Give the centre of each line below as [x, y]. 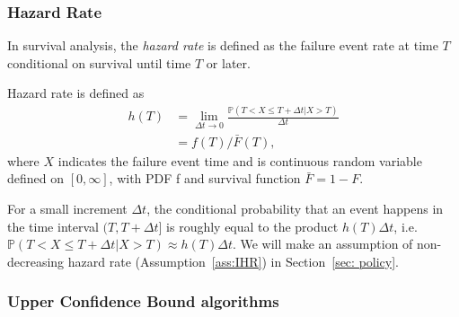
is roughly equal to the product [252, 226]
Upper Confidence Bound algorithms [143, 301]
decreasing [36, 261]
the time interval [53, 226]
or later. [228, 62]
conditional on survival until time [99, 62]
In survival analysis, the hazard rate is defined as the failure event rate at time [223, 45]
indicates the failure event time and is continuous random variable [240, 160]
